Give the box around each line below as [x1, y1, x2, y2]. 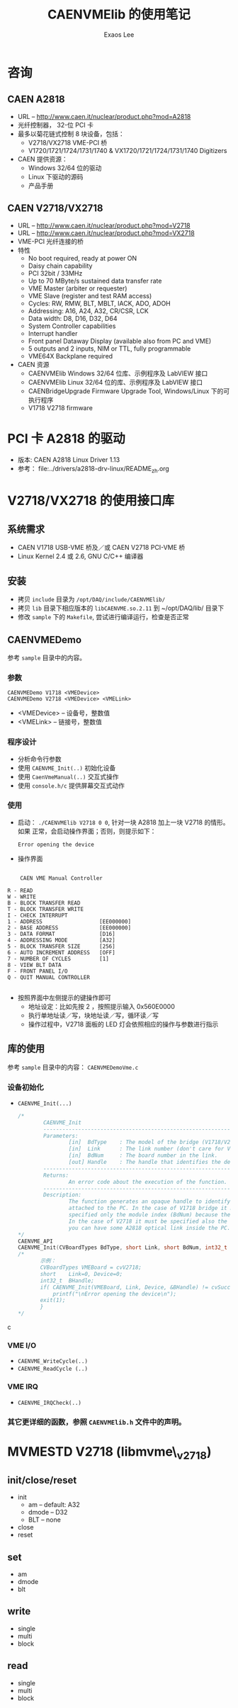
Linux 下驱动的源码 [28, 172, 84, 181]
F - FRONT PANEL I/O [7, 968, 69, 975]
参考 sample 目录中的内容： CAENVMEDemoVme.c [7, 1063, 139, 1071]
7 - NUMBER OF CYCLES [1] [7, 955, 110, 962]
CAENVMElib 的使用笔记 [47, 6, 191, 23]
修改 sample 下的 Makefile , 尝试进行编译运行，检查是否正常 [17, 613, 189, 621]
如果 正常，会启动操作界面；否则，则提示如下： [17, 827, 157, 835]
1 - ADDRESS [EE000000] [7, 918, 132, 925]
